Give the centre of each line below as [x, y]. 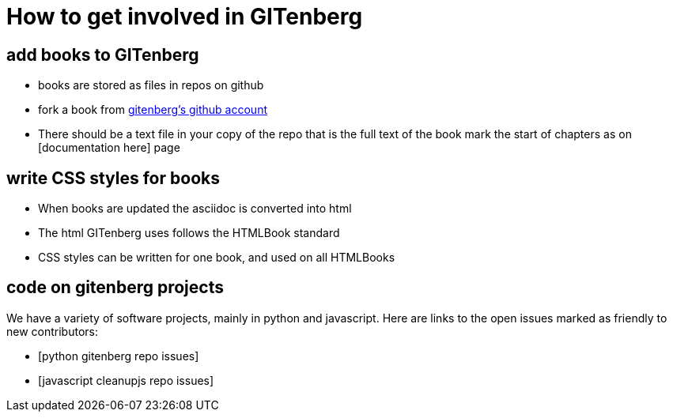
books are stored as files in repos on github [151, 85]
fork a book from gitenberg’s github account [153, 110]
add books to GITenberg [103, 55]
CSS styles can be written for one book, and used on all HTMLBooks [217, 258]
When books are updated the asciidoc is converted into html [195, 209]
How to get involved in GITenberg [185, 17]
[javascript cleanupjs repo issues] [126, 380]
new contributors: [52, 331]
